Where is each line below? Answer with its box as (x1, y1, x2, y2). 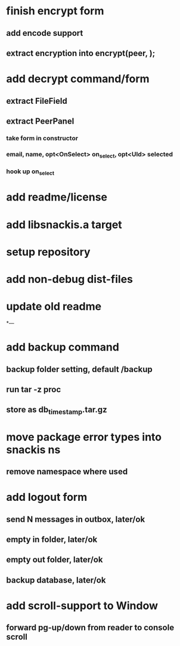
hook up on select (6, 167, 55, 177)
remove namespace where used (6, 467, 128, 477)
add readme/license (6, 190, 107, 204)
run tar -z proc (6, 384, 61, 395)
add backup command (6, 340, 119, 354)
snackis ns (6, 443, 61, 456)
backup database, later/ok (6, 575, 106, 585)
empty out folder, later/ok (6, 555, 103, 565)
